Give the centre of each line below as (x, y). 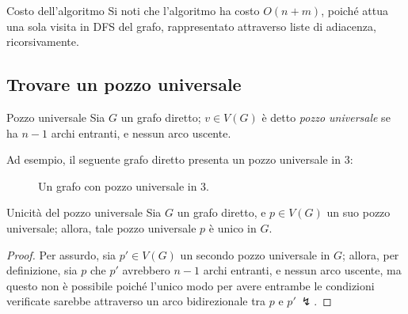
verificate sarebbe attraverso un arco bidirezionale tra (136, 301)
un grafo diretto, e (221, 212)
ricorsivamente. (43, 42)
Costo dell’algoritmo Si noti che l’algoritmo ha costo (133, 10)
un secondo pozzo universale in (255, 254)
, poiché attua (355, 10)
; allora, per (371, 254)
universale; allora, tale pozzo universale (101, 227)
